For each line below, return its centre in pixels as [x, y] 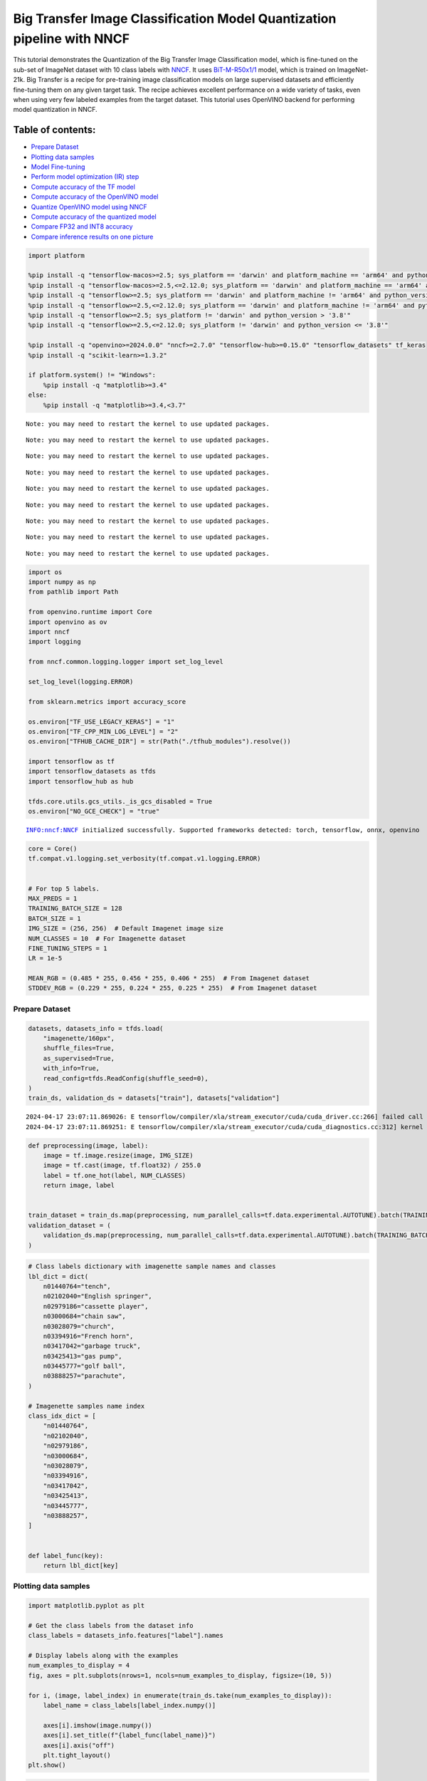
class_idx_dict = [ [62, 1416]
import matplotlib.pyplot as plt [86, 1606]
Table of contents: [54, 130]
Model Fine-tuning [58, 167]
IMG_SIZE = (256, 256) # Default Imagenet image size [126, 929]
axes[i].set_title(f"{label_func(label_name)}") [130, 1735]
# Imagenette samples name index [86, 1406]
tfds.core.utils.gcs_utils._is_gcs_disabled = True [120, 801]
